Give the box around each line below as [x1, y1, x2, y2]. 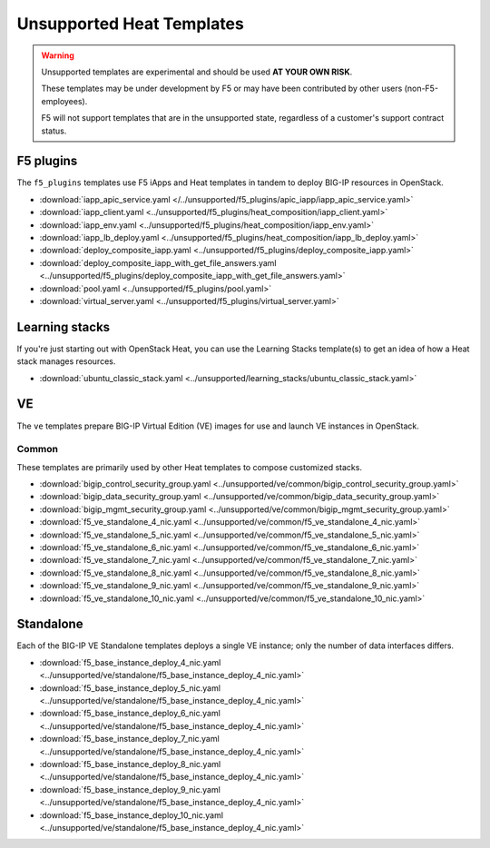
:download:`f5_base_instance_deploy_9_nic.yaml [39, 784, 221, 794]
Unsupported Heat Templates [16, 14, 244, 34]
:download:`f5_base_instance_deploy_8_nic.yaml [39, 758, 221, 769]
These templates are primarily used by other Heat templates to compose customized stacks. [16, 461, 363, 472]
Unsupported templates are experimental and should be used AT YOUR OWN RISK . [41, 66, 353, 77]
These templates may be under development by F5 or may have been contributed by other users [41, 83, 403, 94]
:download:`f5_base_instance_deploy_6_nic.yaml [39, 708, 221, 719]
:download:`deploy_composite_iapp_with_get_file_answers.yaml [39, 257, 277, 268]
